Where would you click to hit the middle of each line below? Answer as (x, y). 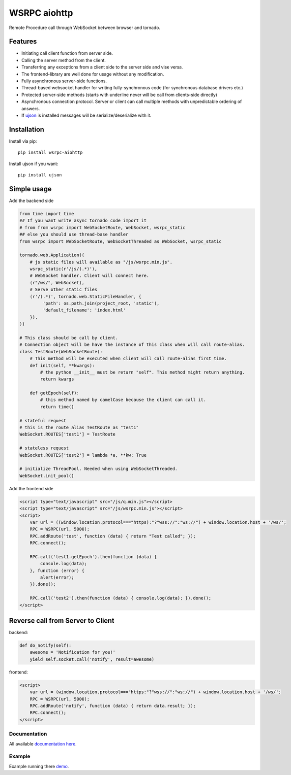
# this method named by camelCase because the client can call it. (123, 400)
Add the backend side (31, 201)
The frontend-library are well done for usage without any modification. (93, 74)
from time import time (47, 214)
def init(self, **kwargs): (62, 365)
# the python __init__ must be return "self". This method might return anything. (143, 372)
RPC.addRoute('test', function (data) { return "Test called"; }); (113, 536)
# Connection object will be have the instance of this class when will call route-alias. (132, 345)
